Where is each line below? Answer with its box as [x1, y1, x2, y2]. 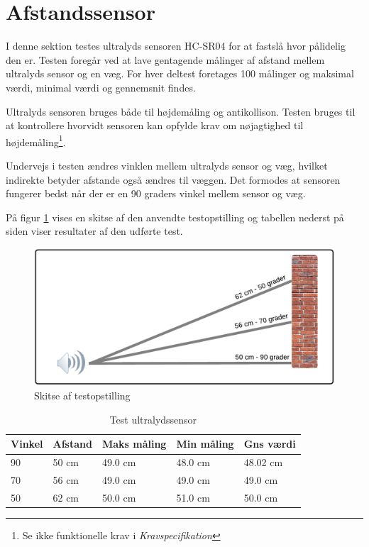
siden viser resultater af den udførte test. [6, 223, 183, 238]
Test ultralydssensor [109, 411, 197, 426]
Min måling [176, 436, 234, 451]
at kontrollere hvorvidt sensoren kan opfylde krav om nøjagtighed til [6, 118, 304, 133]
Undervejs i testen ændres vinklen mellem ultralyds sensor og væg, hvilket [6, 158, 328, 172]
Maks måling [101, 436, 167, 451]
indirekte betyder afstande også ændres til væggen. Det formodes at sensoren [6, 172, 341, 187]
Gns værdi [243, 436, 296, 451]
